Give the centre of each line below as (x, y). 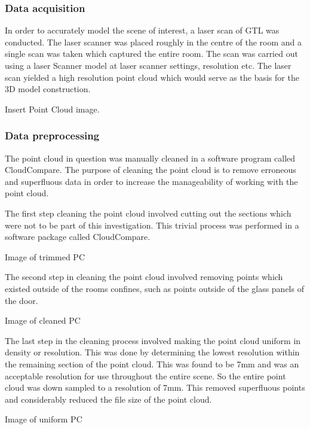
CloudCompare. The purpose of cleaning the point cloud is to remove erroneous (151, 170)
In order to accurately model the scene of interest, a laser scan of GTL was (142, 30)
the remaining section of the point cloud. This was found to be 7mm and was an (152, 363)
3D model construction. (48, 89)
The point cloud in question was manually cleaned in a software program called (150, 158)
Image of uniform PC (44, 419)
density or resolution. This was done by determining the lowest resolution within (152, 352)
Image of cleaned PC (43, 320)
